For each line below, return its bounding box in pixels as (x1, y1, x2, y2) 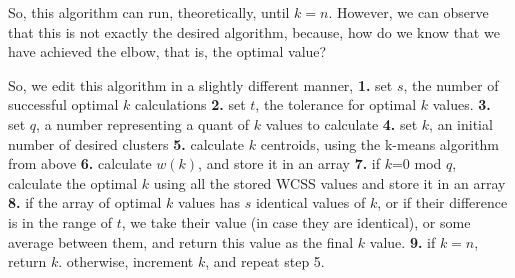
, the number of (403, 74, 499, 95)
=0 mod (391, 153, 442, 174)
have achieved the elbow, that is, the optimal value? (8, 41, 327, 62)
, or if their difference (377, 192, 508, 213)
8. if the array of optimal (8, 192, 162, 213)
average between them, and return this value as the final (8, 231, 354, 252)
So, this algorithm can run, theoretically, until (8, 2, 290, 22)
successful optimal (8, 94, 119, 115)
